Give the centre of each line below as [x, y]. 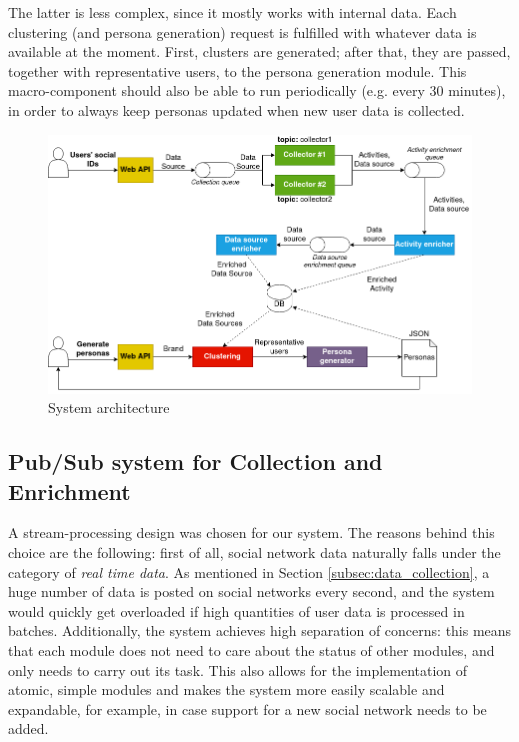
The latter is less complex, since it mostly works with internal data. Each [232, 12]
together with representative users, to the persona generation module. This [237, 70]
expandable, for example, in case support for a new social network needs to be [247, 708]
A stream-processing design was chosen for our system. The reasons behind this [251, 532]
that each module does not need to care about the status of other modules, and [251, 649]
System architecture [109, 407]
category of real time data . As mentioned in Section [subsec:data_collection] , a [249, 571]
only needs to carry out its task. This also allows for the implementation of [238, 669]
